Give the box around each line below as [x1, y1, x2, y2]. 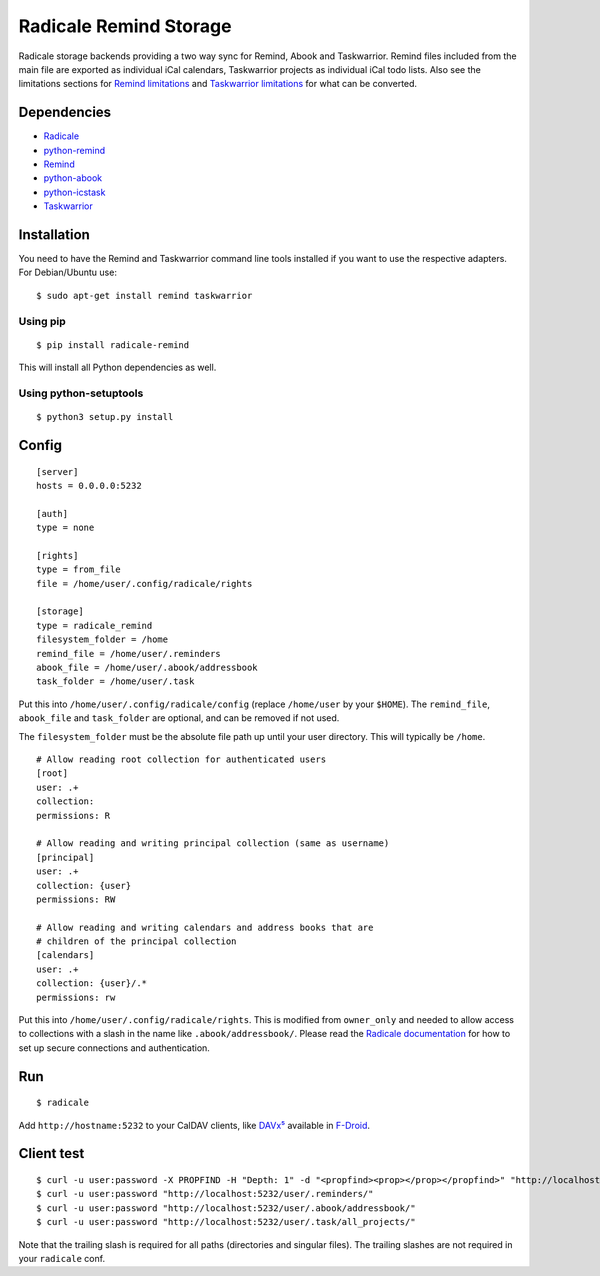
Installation [18, 226, 90, 243]
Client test [18, 1145, 85, 1162]
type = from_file [36, 564, 121, 575]
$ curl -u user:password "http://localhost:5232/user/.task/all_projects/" [36, 1216, 416, 1228]
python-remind [43, 144, 106, 156]
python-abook [43, 172, 103, 184]
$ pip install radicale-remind [36, 339, 190, 350]
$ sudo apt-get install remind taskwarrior [36, 290, 253, 301]
